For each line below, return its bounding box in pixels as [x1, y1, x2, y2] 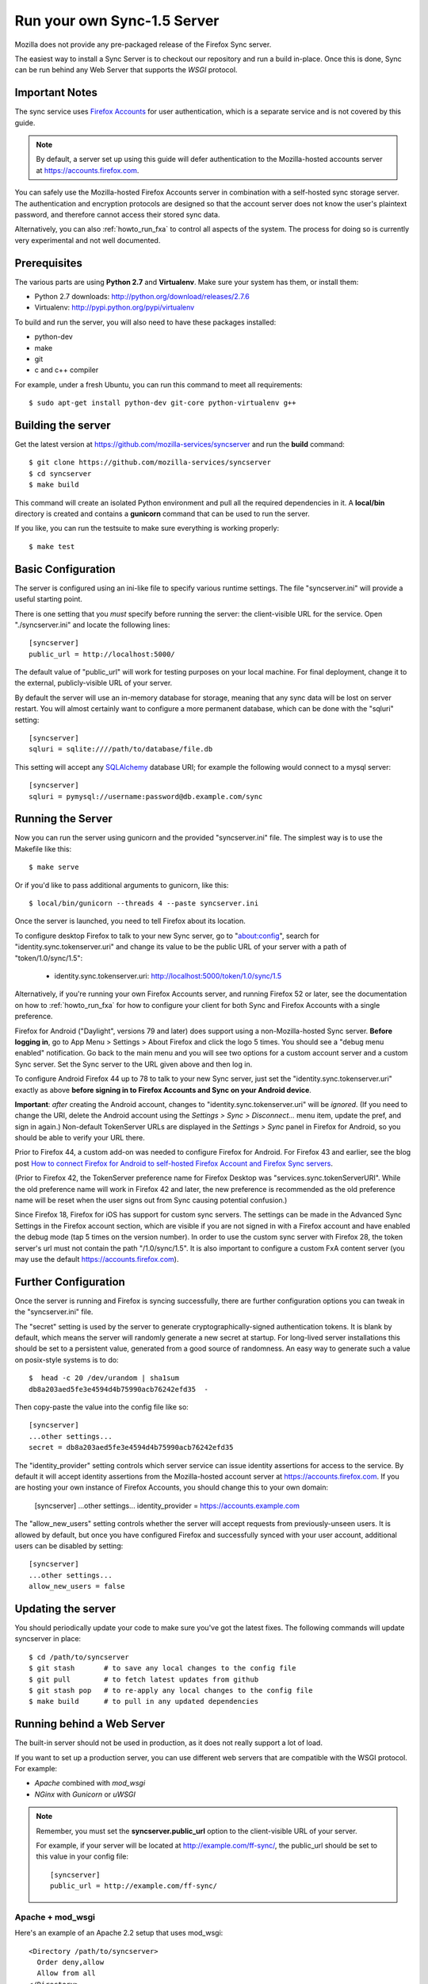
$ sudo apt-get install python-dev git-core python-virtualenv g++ [29, 398, 296, 408]
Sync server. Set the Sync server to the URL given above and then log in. [14, 1059, 253, 1069]
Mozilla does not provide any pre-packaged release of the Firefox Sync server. [14, 40, 272, 49]
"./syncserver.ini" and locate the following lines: [14, 620, 170, 629]
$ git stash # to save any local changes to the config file [29, 1663, 296, 1673]
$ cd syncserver [29, 469, 92, 478]
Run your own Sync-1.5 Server [14, 12, 220, 29]
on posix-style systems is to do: [14, 1355, 119, 1364]
